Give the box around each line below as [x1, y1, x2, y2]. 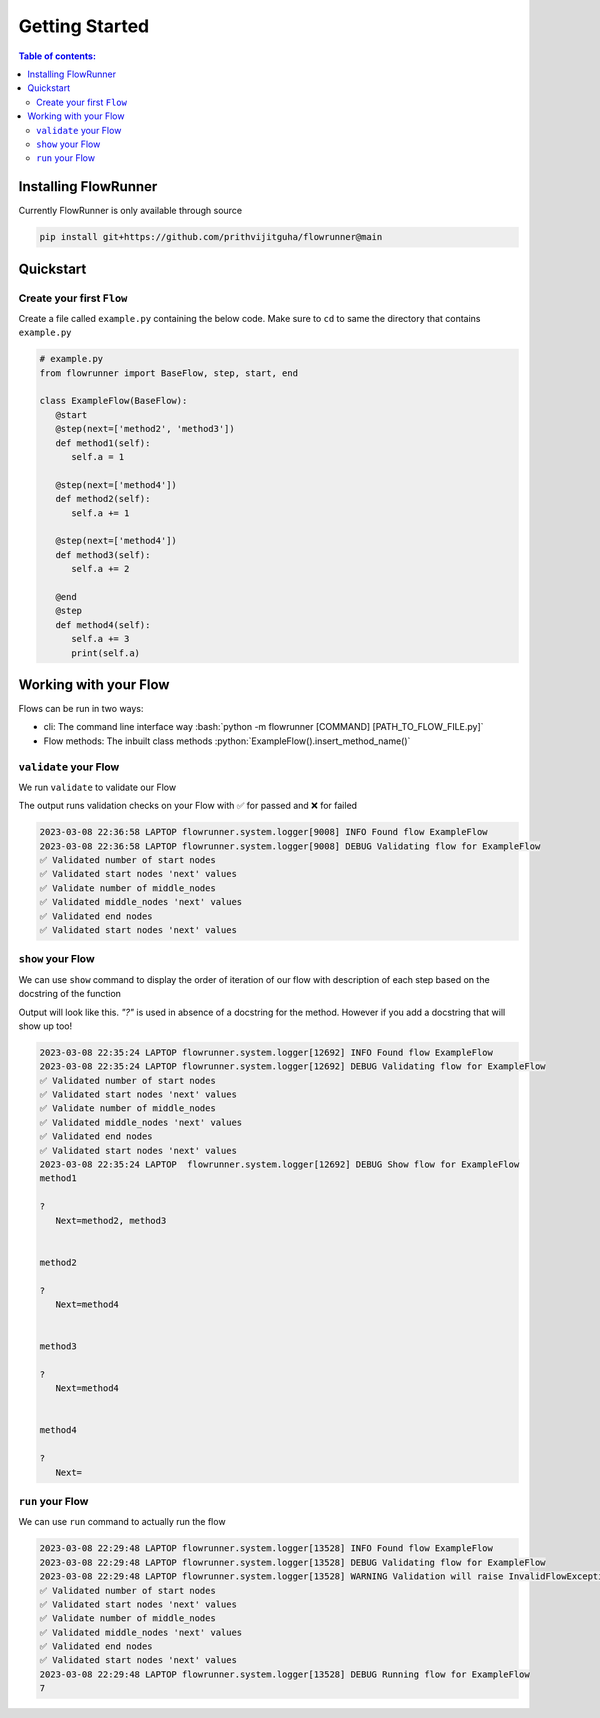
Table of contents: [18, 50, 97, 62]
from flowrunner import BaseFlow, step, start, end [39, 367, 299, 379]
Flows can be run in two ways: [18, 703, 144, 714]
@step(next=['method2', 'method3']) [55, 423, 235, 435]
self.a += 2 [71, 563, 130, 575]
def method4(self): [55, 619, 151, 630]
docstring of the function [18, 988, 122, 1000]
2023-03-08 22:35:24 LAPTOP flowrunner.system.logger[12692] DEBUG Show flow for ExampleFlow [39, 1159, 520, 1170]
